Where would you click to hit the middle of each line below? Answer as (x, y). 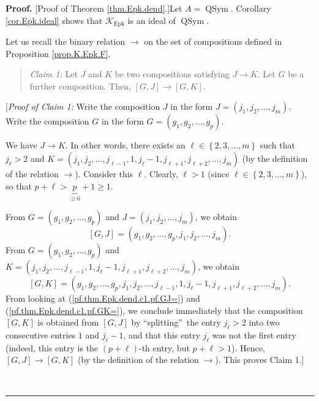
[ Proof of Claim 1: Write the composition (83, 106)
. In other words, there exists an (125, 145)
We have (21, 145)
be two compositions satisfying (172, 74)
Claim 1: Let (54, 74)
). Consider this (104, 174)
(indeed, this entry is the (52, 347)
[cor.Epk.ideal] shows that (54, 20)
